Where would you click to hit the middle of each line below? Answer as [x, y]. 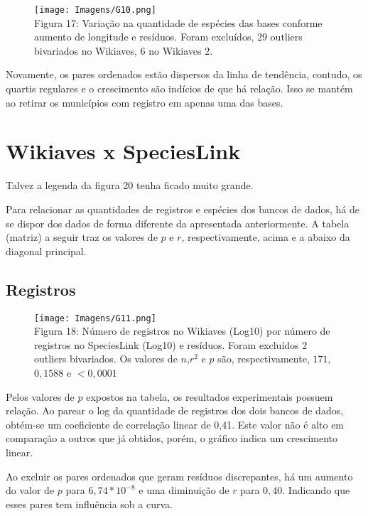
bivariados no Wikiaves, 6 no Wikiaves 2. [124, 50]
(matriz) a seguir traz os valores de [82, 237]
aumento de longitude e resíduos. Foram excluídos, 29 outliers [168, 37]
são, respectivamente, [264, 359]
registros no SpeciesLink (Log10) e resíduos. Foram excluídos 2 [171, 344]
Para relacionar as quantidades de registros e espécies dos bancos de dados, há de [183, 209]
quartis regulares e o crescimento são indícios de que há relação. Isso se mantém [179, 88]
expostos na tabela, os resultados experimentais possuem [210, 396]
